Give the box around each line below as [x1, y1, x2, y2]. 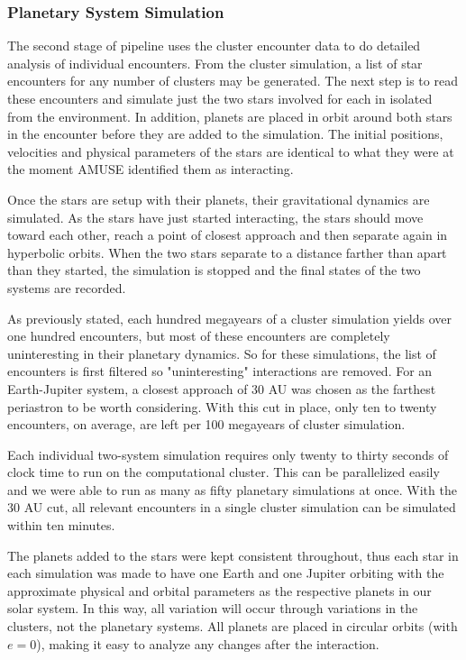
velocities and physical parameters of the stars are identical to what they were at [7, 142, 454, 160]
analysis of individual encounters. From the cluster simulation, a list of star [7, 53, 423, 72]
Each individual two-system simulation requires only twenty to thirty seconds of [7, 445, 449, 463]
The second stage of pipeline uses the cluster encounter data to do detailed [7, 36, 421, 55]
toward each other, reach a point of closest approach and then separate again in [7, 225, 448, 244]
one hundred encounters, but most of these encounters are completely [7, 326, 390, 345]
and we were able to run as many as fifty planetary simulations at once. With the [7, 480, 457, 499]
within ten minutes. [7, 516, 115, 535]
